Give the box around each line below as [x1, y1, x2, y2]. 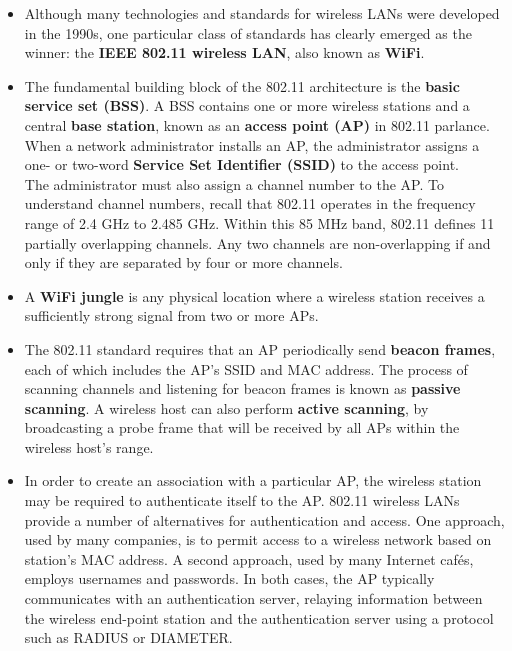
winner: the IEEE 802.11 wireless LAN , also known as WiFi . [24, 42, 425, 63]
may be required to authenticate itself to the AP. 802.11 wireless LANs [24, 490, 460, 511]
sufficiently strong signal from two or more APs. [24, 305, 319, 326]
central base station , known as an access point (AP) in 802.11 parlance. [24, 114, 490, 135]
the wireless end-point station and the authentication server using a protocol [24, 607, 494, 628]
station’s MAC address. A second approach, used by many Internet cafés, [24, 548, 474, 569]
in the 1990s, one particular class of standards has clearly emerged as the [24, 22, 472, 43]
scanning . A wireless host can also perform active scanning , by [24, 397, 429, 418]
